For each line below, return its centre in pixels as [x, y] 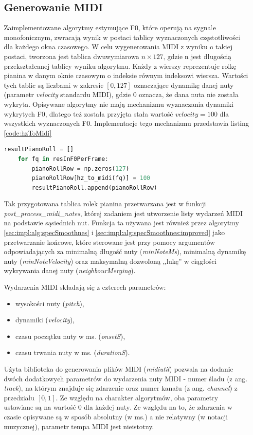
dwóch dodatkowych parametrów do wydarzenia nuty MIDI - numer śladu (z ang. [126, 378]
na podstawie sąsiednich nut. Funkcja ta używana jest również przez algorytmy [122, 223]
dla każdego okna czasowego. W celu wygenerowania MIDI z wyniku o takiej [118, 47]
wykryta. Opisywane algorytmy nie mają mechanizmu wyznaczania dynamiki [119, 104]
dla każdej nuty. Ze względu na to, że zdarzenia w [158, 407]
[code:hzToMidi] [28, 132]
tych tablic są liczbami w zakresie [54, 85]
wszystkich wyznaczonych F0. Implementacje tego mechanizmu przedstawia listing [126, 123]
